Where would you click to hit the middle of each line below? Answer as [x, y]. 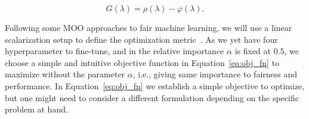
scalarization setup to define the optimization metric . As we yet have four [141, 39]
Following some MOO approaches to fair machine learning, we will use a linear [149, 27]
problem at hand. [36, 109]
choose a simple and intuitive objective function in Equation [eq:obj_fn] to [142, 62]
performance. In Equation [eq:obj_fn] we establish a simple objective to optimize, [155, 85]
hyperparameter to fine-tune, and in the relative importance [115, 51]
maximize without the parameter [65, 74]
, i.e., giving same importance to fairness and [215, 74]
